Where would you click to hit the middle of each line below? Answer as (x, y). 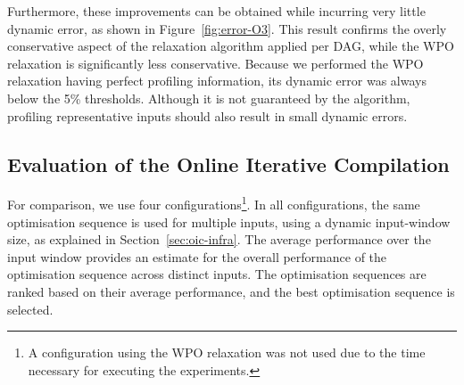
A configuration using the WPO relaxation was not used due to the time (227, 352)
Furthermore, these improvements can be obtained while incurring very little (216, 11)
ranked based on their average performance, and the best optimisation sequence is (231, 291)
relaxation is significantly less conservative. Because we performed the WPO (215, 63)
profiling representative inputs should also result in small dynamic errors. (207, 115)
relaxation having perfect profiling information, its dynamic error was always (217, 81)
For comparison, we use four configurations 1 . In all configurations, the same (214, 203)
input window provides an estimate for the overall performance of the (197, 256)
